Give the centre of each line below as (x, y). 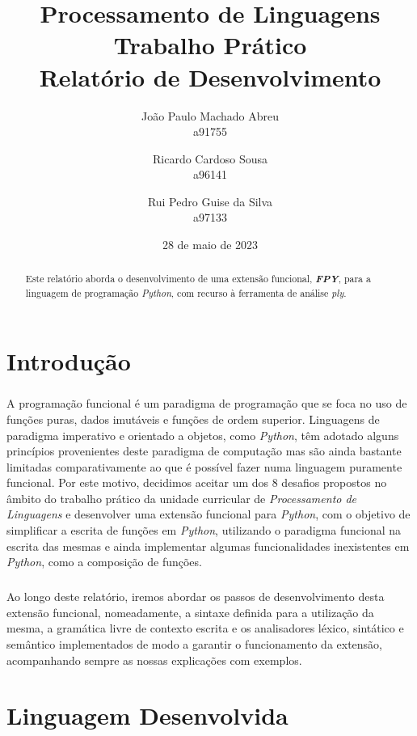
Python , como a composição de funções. (104, 562)
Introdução (69, 360)
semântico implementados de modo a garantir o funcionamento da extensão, (195, 644)
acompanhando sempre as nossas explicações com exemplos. (154, 660)
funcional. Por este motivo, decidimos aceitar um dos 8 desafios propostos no (197, 482)
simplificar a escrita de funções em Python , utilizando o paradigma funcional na (204, 530)
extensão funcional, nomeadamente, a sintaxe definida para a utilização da (190, 612)
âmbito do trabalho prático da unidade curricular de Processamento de (182, 498)
